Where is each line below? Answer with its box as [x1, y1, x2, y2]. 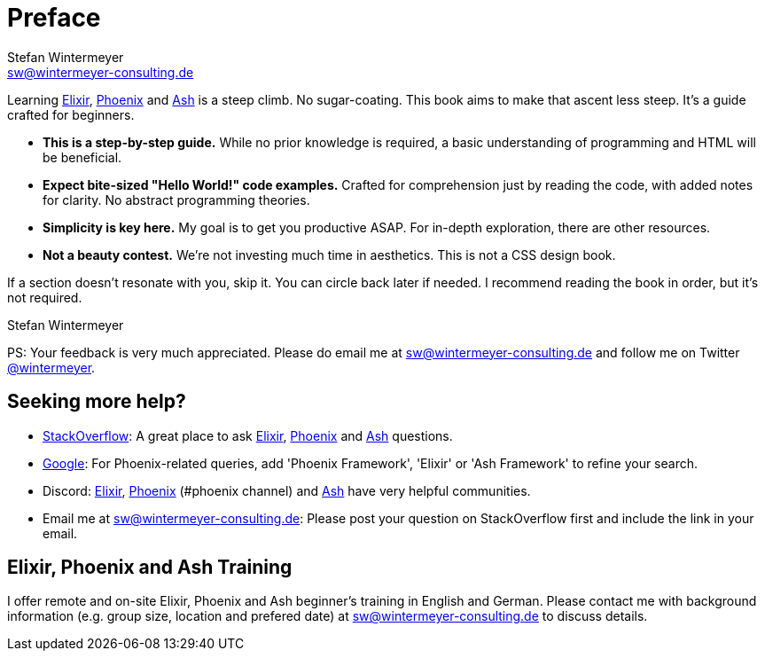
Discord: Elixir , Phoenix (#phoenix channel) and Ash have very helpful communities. [43, 482, 531, 498]
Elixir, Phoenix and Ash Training [7, 556, 293, 579]
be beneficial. [43, 149, 122, 165]
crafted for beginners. [7, 106, 135, 122]
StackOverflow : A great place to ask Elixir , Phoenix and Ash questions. [43, 427, 453, 443]
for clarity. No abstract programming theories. [43, 192, 310, 208]
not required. [7, 289, 82, 305]
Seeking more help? [7, 390, 186, 413]
